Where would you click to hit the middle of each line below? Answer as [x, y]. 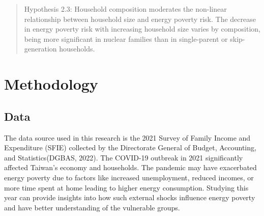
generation [40, 49]
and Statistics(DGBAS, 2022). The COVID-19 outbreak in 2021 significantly [124, 157]
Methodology [51, 84]
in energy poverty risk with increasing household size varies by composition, [142, 29]
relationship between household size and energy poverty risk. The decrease [140, 19]
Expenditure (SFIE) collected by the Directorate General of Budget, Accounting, [130, 147]
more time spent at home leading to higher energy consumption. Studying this [126, 187]
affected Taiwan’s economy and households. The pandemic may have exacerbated [130, 167]
